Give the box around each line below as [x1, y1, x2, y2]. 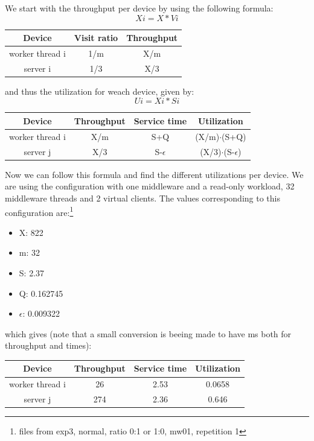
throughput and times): [5, 339, 92, 352]
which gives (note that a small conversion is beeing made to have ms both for [5, 327, 292, 340]
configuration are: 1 [5, 204, 74, 218]
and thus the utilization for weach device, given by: [5, 84, 194, 97]
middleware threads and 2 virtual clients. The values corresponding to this [5, 191, 280, 204]
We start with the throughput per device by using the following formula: [5, 2, 274, 14]
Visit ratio [74, 31, 118, 44]
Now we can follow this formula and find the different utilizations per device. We [5, 168, 304, 180]
